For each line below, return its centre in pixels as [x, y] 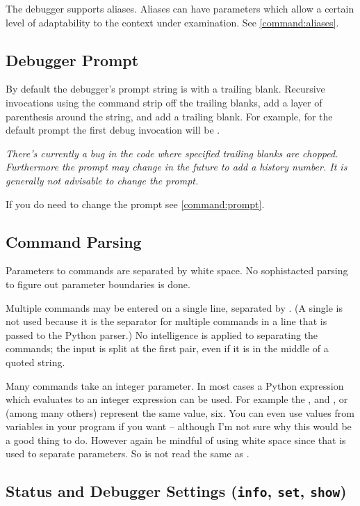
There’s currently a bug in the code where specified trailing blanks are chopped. [172, 153]
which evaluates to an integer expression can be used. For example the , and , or [177, 399]
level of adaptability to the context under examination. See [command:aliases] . [172, 22]
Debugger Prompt [72, 60]
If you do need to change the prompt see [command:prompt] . [135, 204]
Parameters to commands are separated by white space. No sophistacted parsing [177, 270]
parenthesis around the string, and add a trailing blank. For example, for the [169, 116]
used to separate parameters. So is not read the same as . [128, 453]
